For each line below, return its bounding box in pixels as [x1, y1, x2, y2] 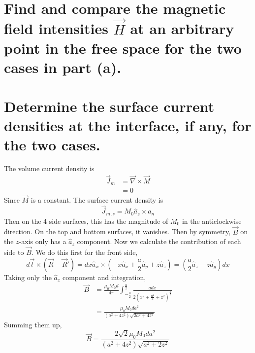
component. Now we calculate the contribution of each [77, 236, 241, 247]
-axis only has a [19, 236, 66, 247]
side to [4, 247, 24, 257]
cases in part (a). [4, 57, 122, 77]
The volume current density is [4, 163, 95, 173]
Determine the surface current [4, 96, 215, 116]
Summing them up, [4, 319, 62, 330]
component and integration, [62, 272, 146, 282]
